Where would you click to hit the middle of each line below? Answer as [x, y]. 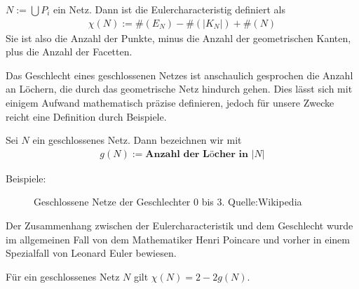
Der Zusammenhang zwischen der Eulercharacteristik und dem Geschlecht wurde [179, 225]
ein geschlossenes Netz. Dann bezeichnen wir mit [137, 140]
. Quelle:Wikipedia [262, 202]
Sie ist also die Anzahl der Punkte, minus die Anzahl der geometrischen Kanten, [178, 38]
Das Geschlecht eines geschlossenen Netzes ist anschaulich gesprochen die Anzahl [179, 75]
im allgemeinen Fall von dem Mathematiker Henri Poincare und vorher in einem [178, 239]
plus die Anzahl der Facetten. [69, 52]
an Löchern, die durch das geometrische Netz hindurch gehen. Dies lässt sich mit [179, 89]
